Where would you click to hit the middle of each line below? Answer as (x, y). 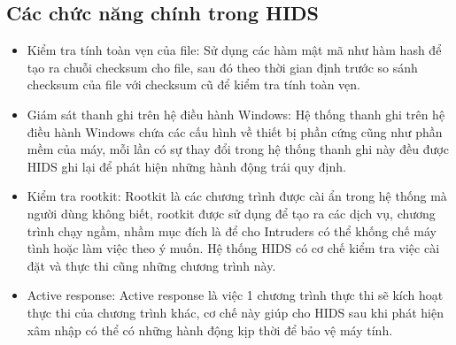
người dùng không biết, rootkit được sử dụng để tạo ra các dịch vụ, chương (231, 213)
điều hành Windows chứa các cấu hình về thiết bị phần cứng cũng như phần (235, 131)
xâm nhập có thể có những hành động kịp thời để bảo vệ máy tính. (210, 330)
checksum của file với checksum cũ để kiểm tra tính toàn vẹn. (193, 84)
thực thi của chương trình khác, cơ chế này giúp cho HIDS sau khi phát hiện (235, 312)
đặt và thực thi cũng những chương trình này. (151, 265)
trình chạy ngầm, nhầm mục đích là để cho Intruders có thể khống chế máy (232, 230)
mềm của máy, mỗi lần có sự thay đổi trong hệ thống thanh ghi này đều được (238, 149)
